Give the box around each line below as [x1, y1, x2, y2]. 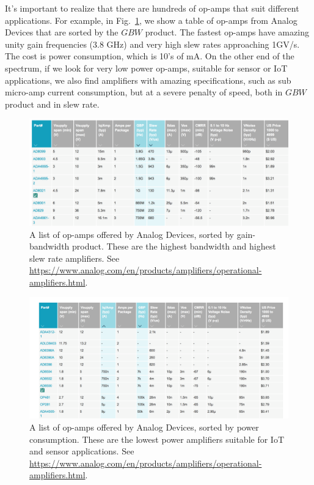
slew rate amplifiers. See [29, 251, 120, 264]
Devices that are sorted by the [5, 26, 119, 39]
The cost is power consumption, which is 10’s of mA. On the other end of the [5, 50, 294, 62]
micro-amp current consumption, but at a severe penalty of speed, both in [5, 86, 283, 98]
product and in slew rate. [5, 97, 100, 110]
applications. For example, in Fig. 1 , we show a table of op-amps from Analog [5, 13, 298, 26]
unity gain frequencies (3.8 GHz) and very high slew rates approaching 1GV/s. [5, 37, 300, 50]
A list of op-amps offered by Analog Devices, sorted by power [29, 420, 259, 433]
